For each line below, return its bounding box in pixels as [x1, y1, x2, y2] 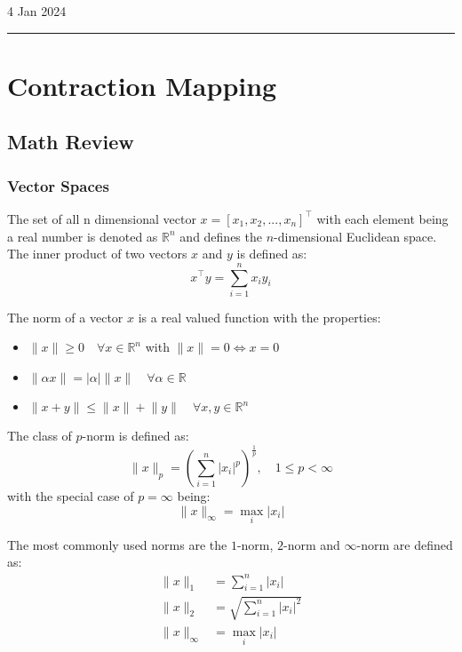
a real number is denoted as [7, 227, 158, 245]
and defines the [179, 227, 262, 245]
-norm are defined [356, 535, 453, 553]
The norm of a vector [7, 307, 123, 326]
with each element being [316, 209, 449, 227]
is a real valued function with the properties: [138, 307, 381, 326]
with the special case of [7, 487, 134, 505]
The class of [7, 426, 72, 445]
